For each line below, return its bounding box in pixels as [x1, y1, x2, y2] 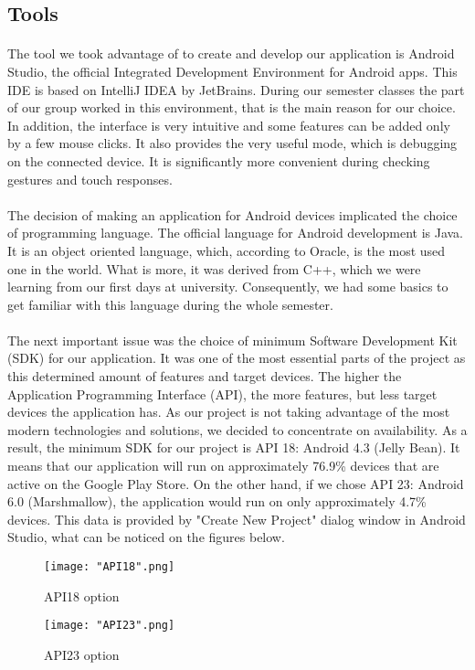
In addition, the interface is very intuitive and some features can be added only [7, 115, 450, 134]
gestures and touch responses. [7, 169, 173, 188]
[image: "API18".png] [44, 560, 175, 573]
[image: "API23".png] [44, 619, 175, 633]
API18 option [44, 586, 120, 605]
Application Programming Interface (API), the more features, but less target [7, 384, 438, 403]
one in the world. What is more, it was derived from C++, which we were [7, 259, 421, 278]
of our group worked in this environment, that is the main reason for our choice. [7, 98, 456, 117]
